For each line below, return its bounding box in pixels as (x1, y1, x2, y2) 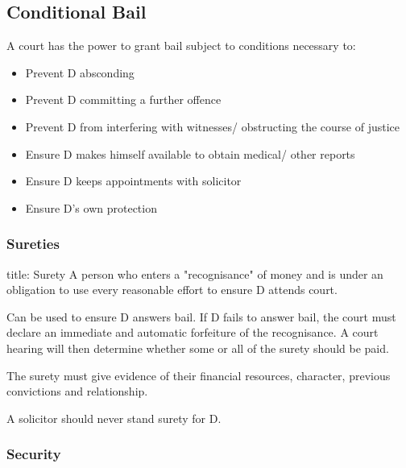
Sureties (6, 234, 60, 254)
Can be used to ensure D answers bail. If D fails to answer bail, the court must (6, 308, 396, 325)
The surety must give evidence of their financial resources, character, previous (6, 367, 391, 383)
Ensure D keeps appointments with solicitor (25, 172, 242, 189)
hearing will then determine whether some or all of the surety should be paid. (6, 339, 389, 356)
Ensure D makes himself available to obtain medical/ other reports (25, 145, 355, 162)
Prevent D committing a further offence (25, 91, 222, 108)
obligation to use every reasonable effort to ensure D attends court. (6, 281, 338, 298)
